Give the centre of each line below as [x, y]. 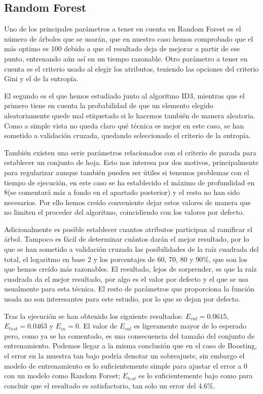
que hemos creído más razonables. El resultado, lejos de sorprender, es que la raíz [130, 269]
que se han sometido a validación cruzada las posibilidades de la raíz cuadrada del [131, 249]
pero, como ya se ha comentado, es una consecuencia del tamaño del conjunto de [129, 335]
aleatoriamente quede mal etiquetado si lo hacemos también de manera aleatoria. [130, 115]
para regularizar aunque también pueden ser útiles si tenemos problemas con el [127, 172]
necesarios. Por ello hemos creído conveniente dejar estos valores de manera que [127, 202]
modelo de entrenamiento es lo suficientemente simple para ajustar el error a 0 [126, 365]
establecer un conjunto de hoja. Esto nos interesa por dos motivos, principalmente [131, 162]
